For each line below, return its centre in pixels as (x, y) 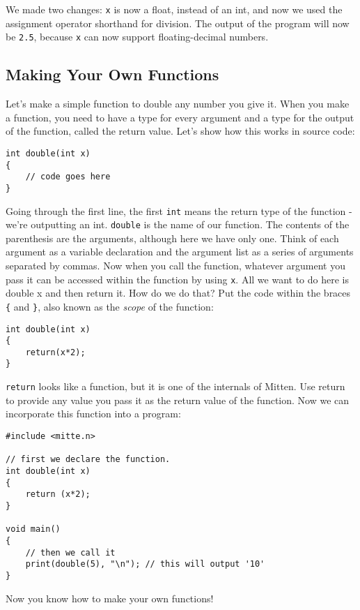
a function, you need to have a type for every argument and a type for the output (180, 117)
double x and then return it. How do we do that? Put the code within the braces (178, 293)
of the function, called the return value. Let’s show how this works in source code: (180, 131)
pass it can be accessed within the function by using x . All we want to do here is (177, 279)
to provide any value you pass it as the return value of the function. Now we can (178, 400)
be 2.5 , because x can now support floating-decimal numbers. (137, 37)
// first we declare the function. (88, 460)
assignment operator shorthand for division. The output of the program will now (178, 23)
